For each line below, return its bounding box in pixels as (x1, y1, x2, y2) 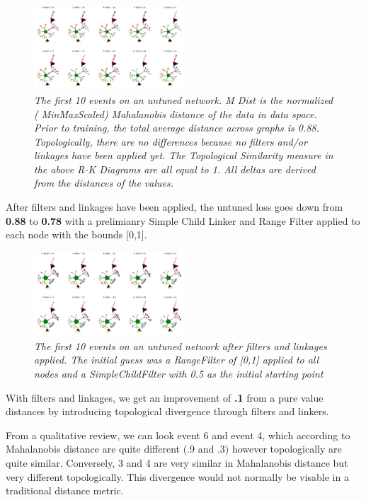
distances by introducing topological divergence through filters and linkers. (6, 404, 329, 419)
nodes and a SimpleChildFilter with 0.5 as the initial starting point (34, 366, 324, 380)
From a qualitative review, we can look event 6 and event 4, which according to (6, 427, 350, 442)
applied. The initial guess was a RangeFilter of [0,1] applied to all (34, 352, 319, 367)
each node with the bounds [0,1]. (6, 227, 147, 242)
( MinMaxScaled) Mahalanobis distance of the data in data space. (34, 106, 317, 121)
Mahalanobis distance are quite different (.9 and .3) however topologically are (6, 441, 342, 456)
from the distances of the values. (34, 175, 173, 190)
